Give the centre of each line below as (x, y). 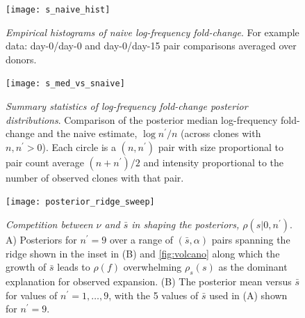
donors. (21, 59)
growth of (26, 267)
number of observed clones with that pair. (95, 177)
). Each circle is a (79, 146)
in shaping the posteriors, (186, 224)
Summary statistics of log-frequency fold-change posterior (127, 106)
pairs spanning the (251, 240)
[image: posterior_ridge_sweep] (80, 202)
